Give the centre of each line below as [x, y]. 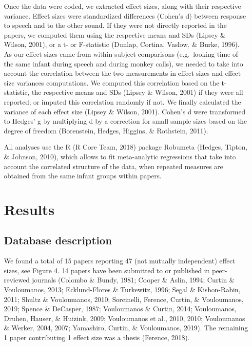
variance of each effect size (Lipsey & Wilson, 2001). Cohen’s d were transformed [125, 111]
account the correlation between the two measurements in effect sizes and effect [123, 73]
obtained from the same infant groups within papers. [83, 176]
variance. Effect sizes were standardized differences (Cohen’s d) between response [125, 15]
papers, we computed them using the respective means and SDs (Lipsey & [115, 34]
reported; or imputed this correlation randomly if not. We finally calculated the [123, 101]
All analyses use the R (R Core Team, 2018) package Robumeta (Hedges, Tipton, [126, 147]
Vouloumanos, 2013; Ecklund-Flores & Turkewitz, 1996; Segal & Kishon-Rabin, [122, 290]
